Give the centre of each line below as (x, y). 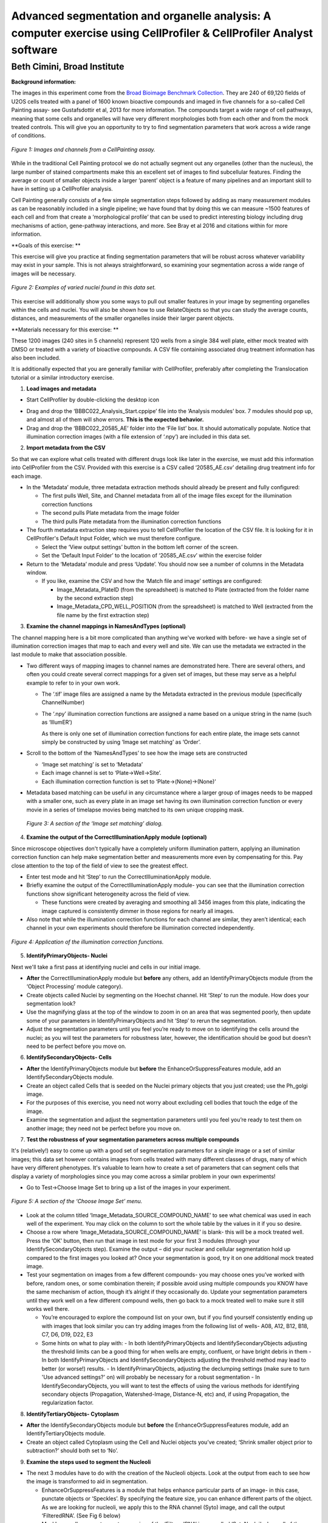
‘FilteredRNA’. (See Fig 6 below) (81, 1515)
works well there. (48, 1309)
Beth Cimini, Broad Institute (68, 66)
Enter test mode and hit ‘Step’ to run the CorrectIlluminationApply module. (119, 877)
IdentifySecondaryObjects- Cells (69, 1058)
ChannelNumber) (63, 702)
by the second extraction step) (95, 598)
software (34, 50)
